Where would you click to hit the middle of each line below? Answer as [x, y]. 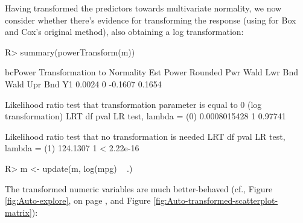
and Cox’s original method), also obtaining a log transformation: [124, 32]
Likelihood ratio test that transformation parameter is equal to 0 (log [133, 104]
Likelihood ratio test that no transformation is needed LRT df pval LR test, [145, 136]
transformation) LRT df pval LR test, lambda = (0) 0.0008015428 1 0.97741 [145, 116]
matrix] [18, 212]
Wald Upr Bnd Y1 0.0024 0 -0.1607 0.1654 [83, 83]
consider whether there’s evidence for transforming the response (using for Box [151, 20]
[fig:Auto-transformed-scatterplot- [216, 200]
